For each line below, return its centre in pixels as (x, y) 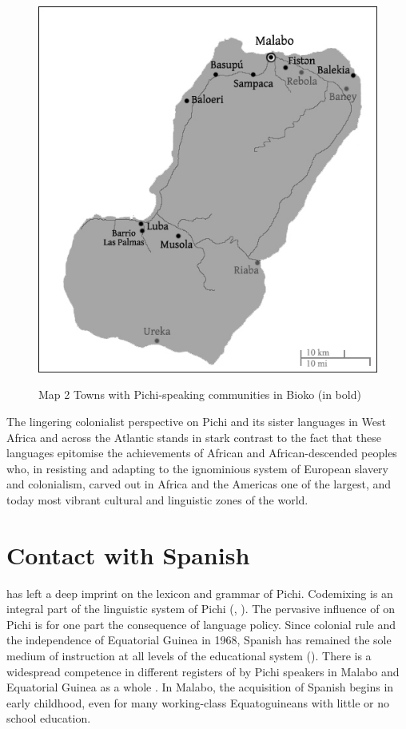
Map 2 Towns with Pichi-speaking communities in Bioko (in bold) (200, 394)
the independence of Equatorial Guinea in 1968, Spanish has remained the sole (199, 640)
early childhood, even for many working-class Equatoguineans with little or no (198, 702)
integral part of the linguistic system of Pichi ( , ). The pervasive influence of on (201, 609)
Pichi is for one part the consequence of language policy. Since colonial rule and (201, 624)
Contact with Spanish (128, 554)
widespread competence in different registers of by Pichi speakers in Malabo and (203, 671)
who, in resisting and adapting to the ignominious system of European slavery (197, 468)
